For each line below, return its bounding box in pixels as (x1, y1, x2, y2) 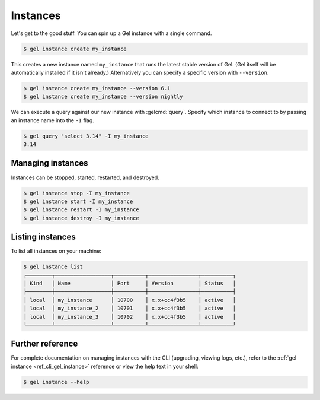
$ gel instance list (23, 264, 83, 270)
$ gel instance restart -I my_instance (23, 207, 139, 213)
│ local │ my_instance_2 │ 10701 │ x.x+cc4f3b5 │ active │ (23, 305, 236, 312)
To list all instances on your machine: (11, 247, 102, 255)
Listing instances (11, 232, 76, 242)
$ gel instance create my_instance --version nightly (23, 93, 183, 100)
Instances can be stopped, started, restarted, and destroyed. (11, 174, 159, 181)
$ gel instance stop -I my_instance (23, 190, 130, 196)
